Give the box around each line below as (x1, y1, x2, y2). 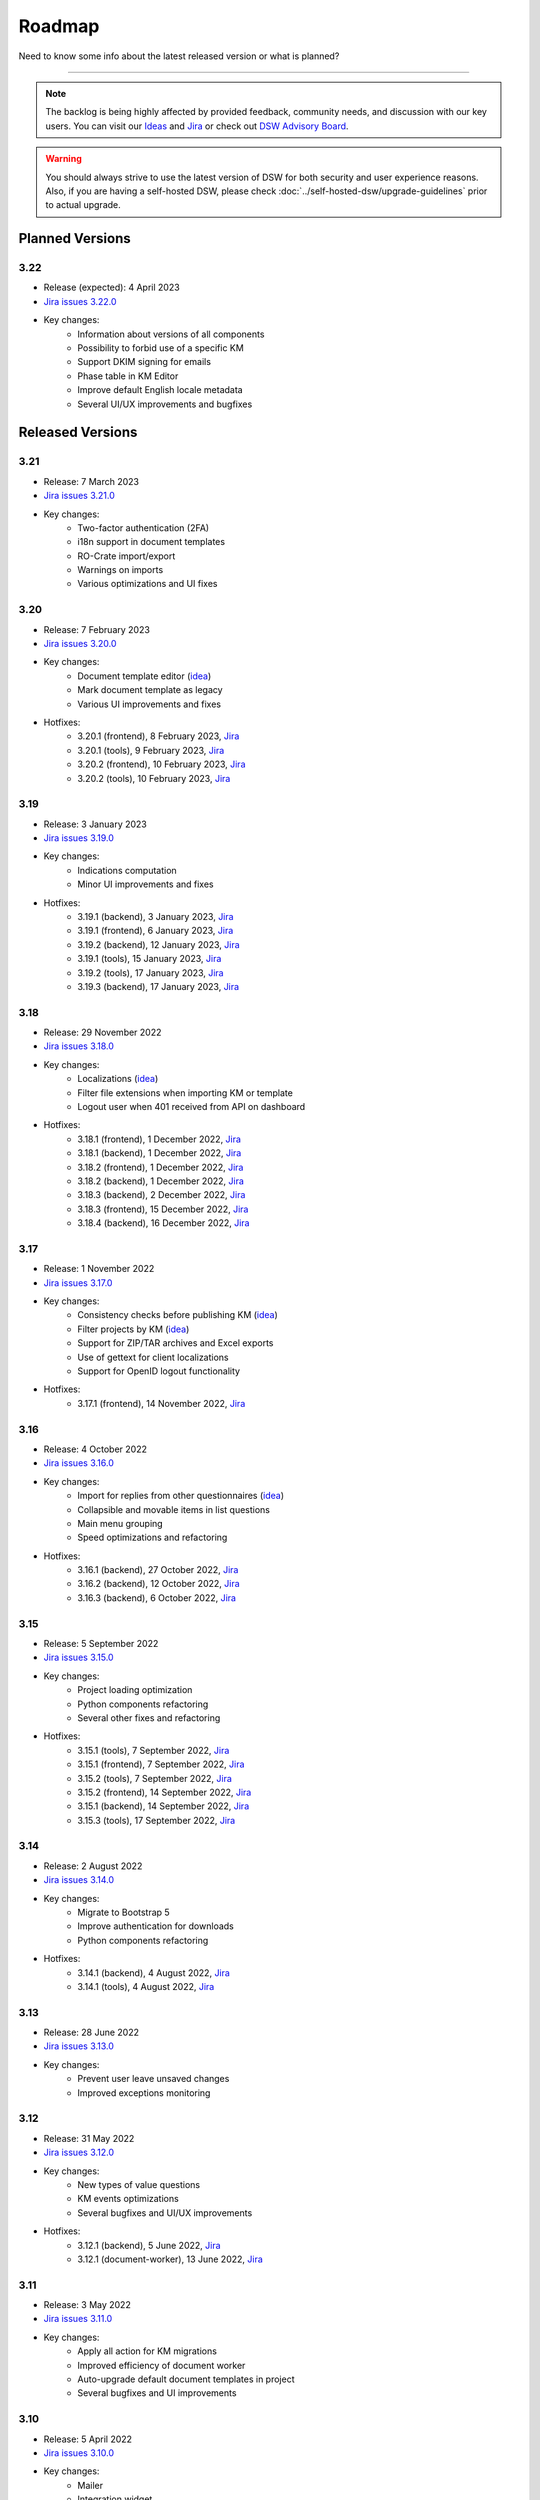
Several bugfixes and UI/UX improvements (77, 2206, 253, 2219)
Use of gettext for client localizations (77, 1351, 229, 1363)
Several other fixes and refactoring (77, 1711, 221, 1724)
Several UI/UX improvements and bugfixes (77, 398, 253, 410)
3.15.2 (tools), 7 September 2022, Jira (77, 1772, 232, 1784)
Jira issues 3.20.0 (43, 637, 117, 649)
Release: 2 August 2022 (43, 1860, 143, 1872)
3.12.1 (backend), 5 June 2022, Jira (77, 2239, 221, 2251)
